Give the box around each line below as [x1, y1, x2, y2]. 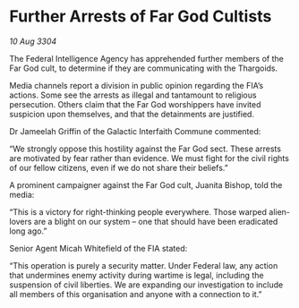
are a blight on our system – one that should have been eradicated [33, 216, 278, 227]
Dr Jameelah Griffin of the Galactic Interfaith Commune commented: [9, 125, 261, 136]
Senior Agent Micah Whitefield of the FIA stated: [9, 243, 188, 253]
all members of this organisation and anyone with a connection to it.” [9, 288, 262, 299]
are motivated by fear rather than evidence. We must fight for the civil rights [9, 152, 289, 163]
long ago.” [9, 226, 47, 236]
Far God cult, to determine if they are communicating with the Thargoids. [9, 63, 278, 73]
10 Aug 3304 [9, 36, 57, 47]
